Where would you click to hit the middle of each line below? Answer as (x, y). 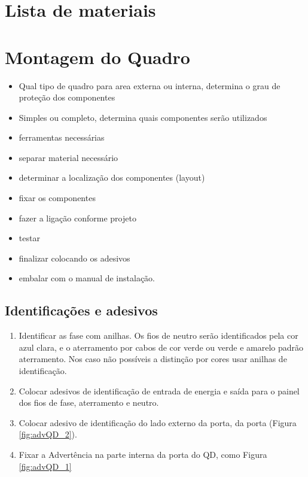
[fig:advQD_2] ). (48, 434)
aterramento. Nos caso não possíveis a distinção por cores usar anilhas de (153, 359)
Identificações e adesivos (81, 310)
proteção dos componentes (67, 97)
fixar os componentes (57, 198)
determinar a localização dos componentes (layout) (112, 177)
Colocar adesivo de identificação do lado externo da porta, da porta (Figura (158, 422)
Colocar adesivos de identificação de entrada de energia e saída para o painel (159, 391)
